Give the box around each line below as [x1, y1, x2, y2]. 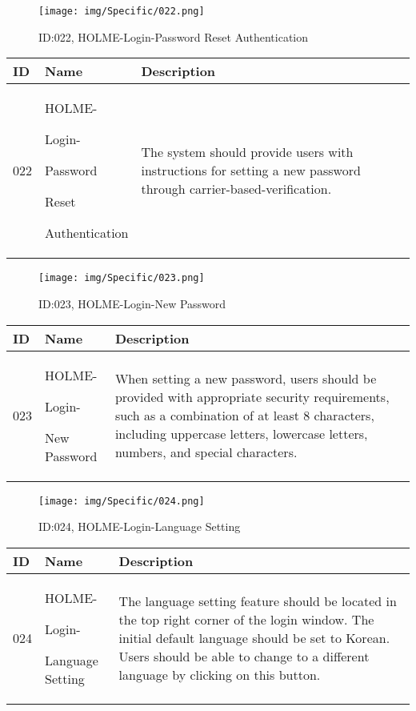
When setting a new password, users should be [114, 369, 377, 388]
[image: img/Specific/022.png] [38, 6, 205, 17]
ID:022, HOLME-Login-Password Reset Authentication [38, 28, 309, 45]
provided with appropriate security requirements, [114, 388, 390, 406]
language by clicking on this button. [118, 665, 321, 685]
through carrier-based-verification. [141, 179, 332, 199]
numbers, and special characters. [114, 443, 298, 461]
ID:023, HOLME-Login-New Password [38, 295, 226, 311]
